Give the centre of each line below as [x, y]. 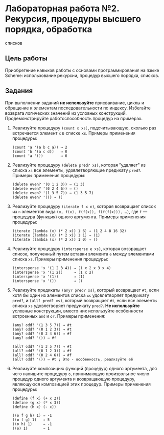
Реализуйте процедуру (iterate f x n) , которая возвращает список [84, 206]
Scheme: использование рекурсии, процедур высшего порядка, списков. [82, 75]
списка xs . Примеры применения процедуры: [60, 259]
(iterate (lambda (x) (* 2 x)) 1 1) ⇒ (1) [56, 235]
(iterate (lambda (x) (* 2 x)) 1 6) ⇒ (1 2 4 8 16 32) [69, 231]
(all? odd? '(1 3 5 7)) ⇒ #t [42, 346]
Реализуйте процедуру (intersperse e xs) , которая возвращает [79, 249]
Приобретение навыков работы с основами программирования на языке [82, 70]
